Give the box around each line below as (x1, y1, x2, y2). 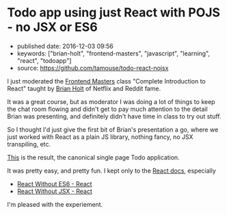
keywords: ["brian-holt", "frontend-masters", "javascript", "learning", (16, 49, 211, 58)
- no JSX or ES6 (7, 19, 98, 35)
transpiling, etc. (7, 140, 51, 148)
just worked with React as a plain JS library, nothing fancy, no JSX (7, 132, 193, 141)
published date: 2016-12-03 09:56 (16, 42, 114, 50)
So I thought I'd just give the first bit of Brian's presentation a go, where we (7, 125, 219, 134)
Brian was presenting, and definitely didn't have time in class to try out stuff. (7, 112, 222, 121)
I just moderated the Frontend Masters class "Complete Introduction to (7, 77, 206, 85)
